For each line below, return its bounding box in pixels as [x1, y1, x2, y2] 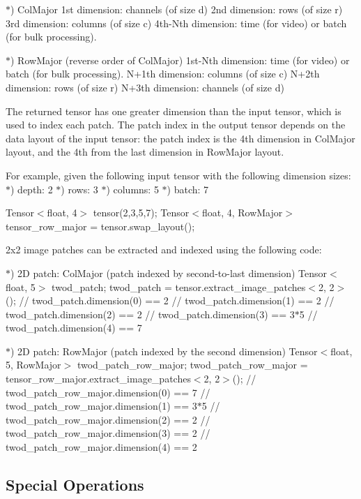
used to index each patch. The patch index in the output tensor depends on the [6, 117, 346, 132]
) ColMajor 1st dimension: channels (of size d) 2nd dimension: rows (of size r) [10, 2, 343, 16]
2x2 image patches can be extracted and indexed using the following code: [6, 242, 322, 257]
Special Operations [6, 474, 144, 496]
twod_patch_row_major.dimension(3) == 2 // [6, 426, 210, 440]
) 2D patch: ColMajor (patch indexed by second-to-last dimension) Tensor [10, 265, 328, 280]
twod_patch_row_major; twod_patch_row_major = [77, 357, 308, 372]
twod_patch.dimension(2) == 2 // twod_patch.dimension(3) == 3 [6, 306, 295, 321]
